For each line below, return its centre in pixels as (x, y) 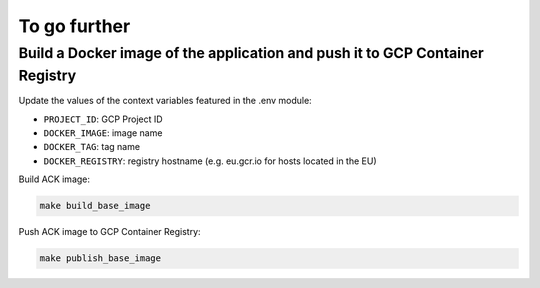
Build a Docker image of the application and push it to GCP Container (251, 53)
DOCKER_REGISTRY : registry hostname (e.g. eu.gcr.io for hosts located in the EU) (210, 161)
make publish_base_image (100, 258)
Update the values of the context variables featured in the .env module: (165, 101)
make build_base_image (95, 206)
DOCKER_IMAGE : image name (103, 133)
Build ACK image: (54, 179)
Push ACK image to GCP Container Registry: (109, 232)
